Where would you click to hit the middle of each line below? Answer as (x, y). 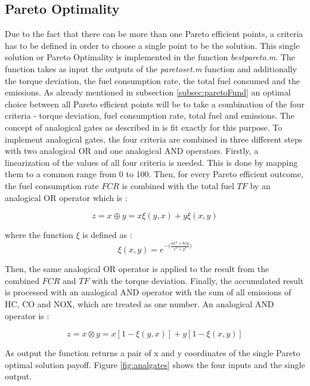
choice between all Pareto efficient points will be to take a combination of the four (155, 104)
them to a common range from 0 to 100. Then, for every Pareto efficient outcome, (154, 174)
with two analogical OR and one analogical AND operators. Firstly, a (132, 151)
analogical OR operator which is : (66, 197)
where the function (39, 235)
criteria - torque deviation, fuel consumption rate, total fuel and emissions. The (150, 115)
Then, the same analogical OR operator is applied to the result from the (137, 269)
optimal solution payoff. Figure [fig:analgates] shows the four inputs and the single (155, 364)
